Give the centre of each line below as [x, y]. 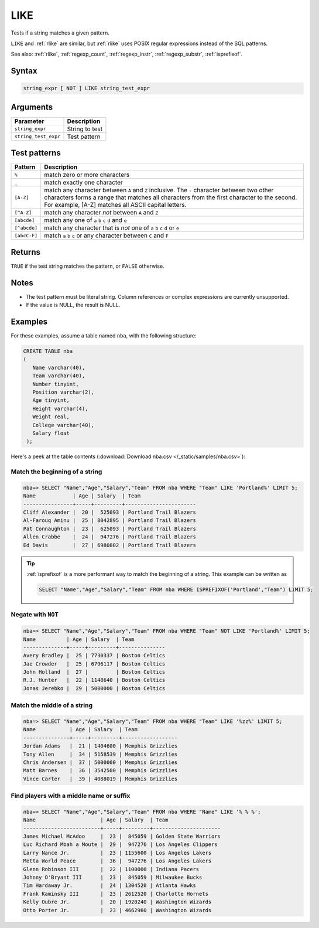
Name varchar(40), [59, 367]
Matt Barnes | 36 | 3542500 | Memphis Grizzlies [100, 771]
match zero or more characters [87, 175]
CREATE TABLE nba [48, 351]
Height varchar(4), [60, 408]
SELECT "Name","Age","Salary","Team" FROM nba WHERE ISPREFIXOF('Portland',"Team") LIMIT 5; [176, 589]
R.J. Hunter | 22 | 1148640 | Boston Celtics [94, 680]
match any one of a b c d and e [85, 220]
